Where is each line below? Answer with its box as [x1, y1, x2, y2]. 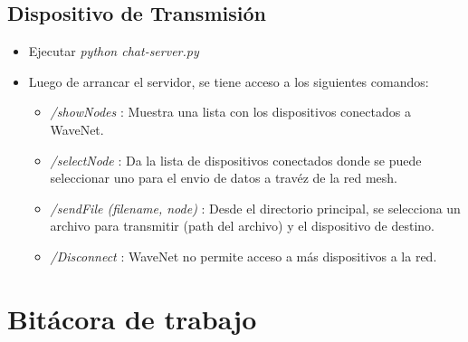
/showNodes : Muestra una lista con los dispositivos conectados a [50, 102, 411, 121]
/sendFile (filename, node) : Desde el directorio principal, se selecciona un [50, 198, 461, 217]
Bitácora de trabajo [7, 299, 257, 337]
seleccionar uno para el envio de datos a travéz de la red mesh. [50, 168, 397, 187]
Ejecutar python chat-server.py [28, 42, 199, 61]
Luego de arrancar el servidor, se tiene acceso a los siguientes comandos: [28, 71, 429, 90]
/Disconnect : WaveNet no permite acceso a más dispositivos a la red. [50, 246, 437, 265]
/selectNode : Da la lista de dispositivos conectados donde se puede [50, 150, 422, 169]
